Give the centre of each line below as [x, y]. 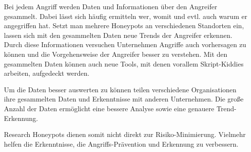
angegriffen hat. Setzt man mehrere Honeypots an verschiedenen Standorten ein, [124, 25]
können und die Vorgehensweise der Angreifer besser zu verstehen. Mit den [116, 54]
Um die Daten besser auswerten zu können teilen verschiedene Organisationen [120, 89]
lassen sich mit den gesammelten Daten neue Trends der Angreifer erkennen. [118, 35]
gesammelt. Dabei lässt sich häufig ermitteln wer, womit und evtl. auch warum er [126, 16]
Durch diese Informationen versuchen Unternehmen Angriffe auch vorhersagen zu [125, 44]
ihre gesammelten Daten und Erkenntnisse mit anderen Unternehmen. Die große [124, 99]
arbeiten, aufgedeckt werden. [47, 73]
